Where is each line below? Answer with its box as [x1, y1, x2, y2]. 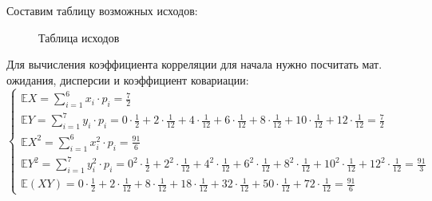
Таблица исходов [38, 29, 120, 45]
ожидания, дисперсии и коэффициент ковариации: [6, 71, 249, 88]
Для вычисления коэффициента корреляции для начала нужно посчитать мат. [6, 56, 382, 73]
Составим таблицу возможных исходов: [6, 2, 198, 18]
